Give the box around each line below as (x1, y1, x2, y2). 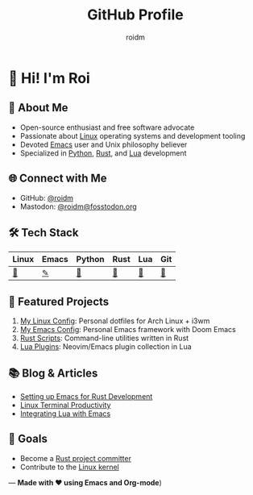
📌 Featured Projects (8, 294, 110, 308)
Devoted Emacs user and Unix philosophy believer (19, 139, 188, 149)
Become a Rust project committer (19, 453, 131, 463)
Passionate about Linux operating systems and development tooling (19, 131, 246, 140)
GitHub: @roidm (19, 193, 74, 202)
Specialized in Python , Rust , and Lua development (19, 148, 187, 158)
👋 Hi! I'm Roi (8, 69, 90, 87)
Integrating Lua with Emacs (19, 409, 111, 418)
